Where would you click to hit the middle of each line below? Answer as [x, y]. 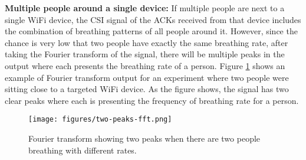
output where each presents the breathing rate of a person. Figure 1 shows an [145, 65]
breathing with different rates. [83, 150]
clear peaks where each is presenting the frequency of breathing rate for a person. [152, 100]
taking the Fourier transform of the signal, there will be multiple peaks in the [145, 54]
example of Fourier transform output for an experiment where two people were [147, 77]
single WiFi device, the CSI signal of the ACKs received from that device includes [153, 19]
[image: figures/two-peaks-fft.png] [100, 120]
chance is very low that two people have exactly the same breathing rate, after [147, 42]
